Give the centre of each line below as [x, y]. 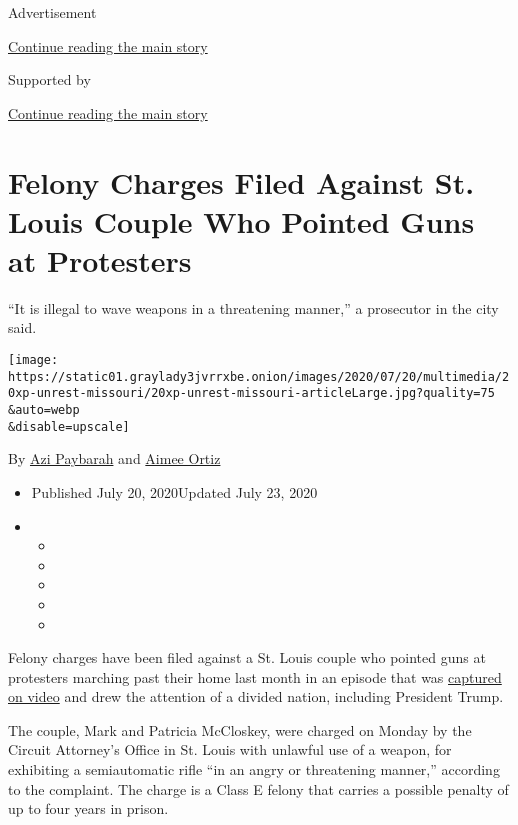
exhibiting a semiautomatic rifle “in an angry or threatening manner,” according [254, 769]
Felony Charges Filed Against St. [241, 181]
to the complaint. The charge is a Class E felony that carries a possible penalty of [258, 788]
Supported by [49, 79]
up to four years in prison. [88, 808]
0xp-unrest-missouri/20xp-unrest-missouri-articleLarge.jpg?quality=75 [251, 393]
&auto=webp [44, 410]
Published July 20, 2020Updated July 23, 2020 [174, 491]
